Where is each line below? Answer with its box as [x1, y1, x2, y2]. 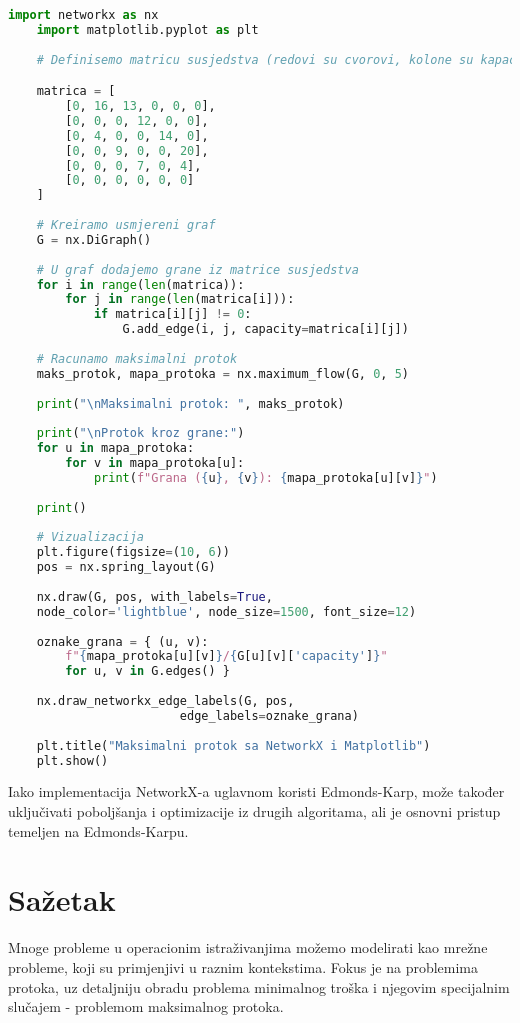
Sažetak [8, 879, 116, 920]
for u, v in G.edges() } [65, 664, 230, 679]
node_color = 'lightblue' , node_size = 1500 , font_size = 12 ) [36, 604, 417, 619]
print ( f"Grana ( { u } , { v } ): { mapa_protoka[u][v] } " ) [93, 470, 438, 485]
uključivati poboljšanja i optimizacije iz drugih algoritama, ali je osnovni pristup [8, 801, 501, 821]
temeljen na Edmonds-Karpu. [8, 820, 189, 841]
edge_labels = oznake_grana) [179, 708, 359, 723]
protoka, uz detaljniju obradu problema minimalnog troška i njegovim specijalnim [8, 976, 510, 997]
